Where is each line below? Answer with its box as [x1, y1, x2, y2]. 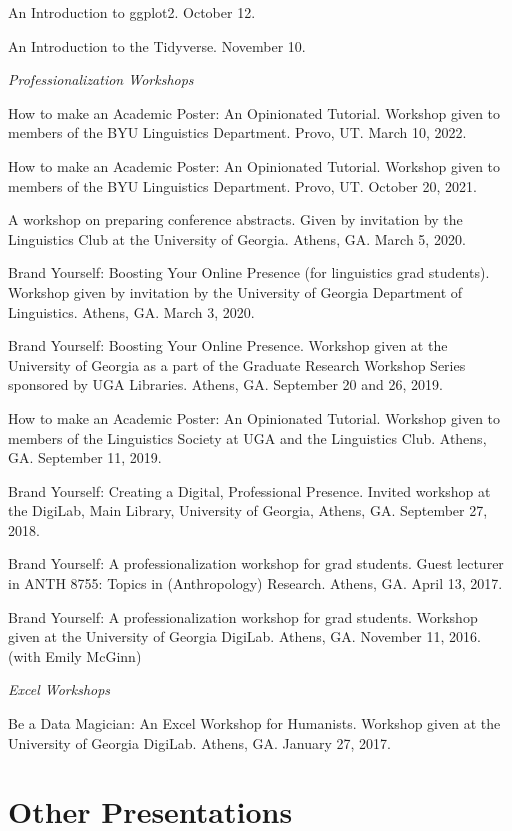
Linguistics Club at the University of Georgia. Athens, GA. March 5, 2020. [8, 228, 466, 249]
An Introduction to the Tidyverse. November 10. [8, 35, 306, 56]
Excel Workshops [8, 679, 111, 700]
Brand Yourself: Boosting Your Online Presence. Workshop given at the [8, 335, 448, 356]
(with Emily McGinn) [8, 645, 142, 666]
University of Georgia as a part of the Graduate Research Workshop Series [8, 354, 466, 375]
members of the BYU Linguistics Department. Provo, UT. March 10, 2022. [8, 122, 467, 143]
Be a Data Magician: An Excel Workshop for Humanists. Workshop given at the [8, 713, 501, 734]
